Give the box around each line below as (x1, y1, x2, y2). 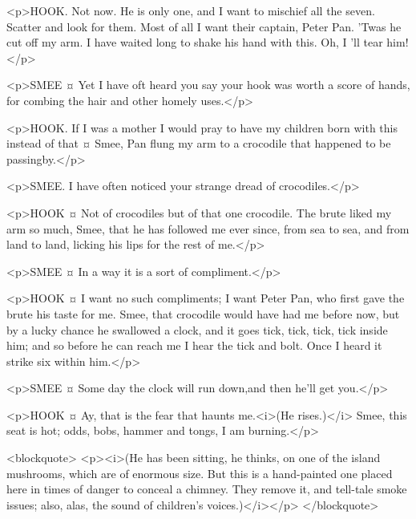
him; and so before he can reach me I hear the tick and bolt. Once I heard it (6, 337, 382, 354)
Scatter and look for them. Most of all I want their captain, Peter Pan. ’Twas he (6, 18, 402, 34)
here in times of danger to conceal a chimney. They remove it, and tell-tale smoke (6, 480, 407, 497)
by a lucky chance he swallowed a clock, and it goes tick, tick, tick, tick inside (6, 321, 388, 338)
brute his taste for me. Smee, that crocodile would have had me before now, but (6, 305, 400, 322)
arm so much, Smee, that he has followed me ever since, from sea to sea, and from (6, 220, 410, 237)
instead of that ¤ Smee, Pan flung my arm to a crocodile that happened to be (6, 135, 391, 152)
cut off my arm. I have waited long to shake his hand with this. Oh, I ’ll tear (6, 34, 383, 51)
